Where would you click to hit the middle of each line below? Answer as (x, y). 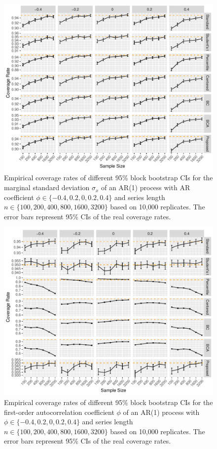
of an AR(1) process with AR (145, 187)
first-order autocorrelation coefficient (59, 412)
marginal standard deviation (47, 187)
